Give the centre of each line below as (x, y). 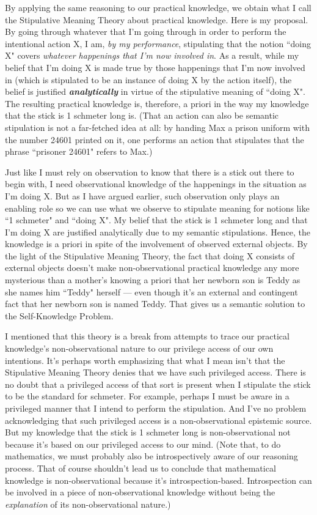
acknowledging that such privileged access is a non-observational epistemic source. (158, 420)
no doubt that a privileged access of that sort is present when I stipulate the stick (158, 384)
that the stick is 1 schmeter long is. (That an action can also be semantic (142, 115)
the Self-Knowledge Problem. (59, 315)
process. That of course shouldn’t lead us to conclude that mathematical (140, 468)
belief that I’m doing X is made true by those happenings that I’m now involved (155, 67)
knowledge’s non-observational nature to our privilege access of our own (139, 348)
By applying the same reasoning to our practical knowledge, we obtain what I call (158, 7)
